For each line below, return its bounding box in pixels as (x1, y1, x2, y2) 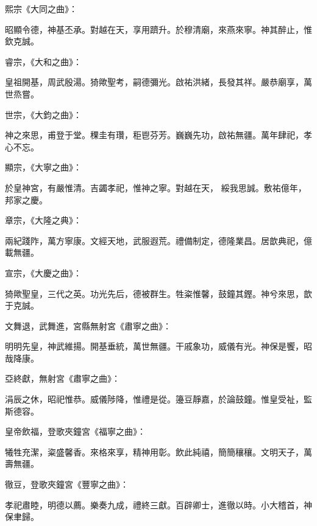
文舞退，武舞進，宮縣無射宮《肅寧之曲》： (5, 319, 171, 332)
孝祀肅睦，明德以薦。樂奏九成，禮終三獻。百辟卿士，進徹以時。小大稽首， (5, 498, 304, 511)
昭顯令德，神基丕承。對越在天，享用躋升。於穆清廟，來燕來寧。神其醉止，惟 (5, 23, 312, 35)
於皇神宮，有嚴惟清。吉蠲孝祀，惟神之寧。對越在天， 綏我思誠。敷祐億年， (5, 181, 307, 194)
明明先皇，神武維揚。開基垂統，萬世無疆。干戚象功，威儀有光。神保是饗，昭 (5, 340, 312, 352)
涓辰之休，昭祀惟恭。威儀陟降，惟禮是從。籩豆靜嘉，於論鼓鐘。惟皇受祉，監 (5, 393, 312, 405)
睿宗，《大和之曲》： (5, 55, 82, 68)
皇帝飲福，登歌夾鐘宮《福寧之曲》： (5, 425, 146, 438)
